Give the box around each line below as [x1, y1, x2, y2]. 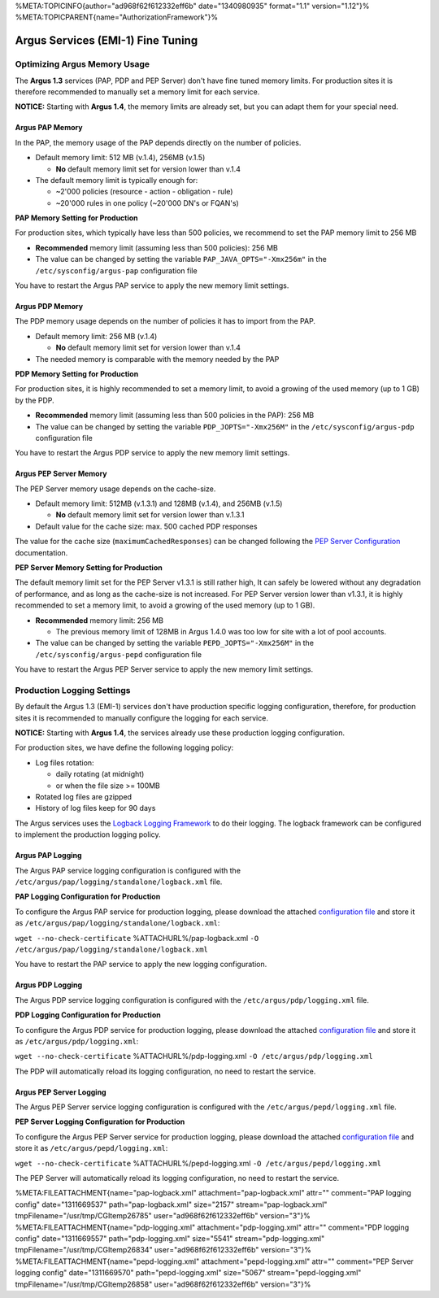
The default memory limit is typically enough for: [35, 175, 198, 185]
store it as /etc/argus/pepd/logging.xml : [15, 1143, 168, 1153]
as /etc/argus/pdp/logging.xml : [15, 1036, 139, 1046]
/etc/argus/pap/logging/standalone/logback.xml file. [15, 877, 223, 886]
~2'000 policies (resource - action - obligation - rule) [55, 187, 233, 197]
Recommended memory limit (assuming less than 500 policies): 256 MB [35, 242, 278, 252]
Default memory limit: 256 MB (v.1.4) [35, 331, 158, 341]
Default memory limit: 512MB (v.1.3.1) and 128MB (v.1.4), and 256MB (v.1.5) [35, 499, 283, 508]
